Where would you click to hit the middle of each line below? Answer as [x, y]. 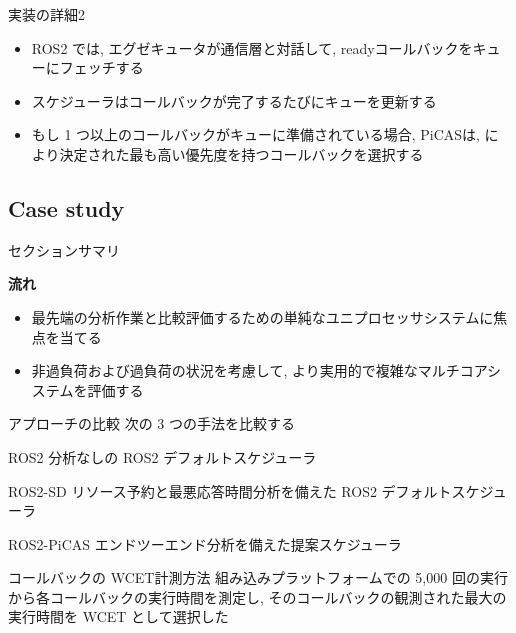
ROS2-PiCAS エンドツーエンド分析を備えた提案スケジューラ [205, 543]
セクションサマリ [64, 249]
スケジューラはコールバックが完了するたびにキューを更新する [234, 100]
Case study [66, 207]
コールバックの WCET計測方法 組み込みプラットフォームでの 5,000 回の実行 [258, 577]
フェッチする [101, 67]
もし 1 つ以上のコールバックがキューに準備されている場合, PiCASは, [255, 134]
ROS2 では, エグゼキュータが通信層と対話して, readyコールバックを [252, 47]
